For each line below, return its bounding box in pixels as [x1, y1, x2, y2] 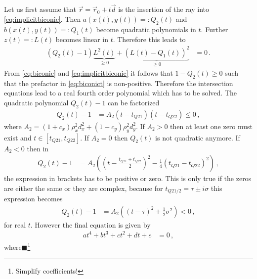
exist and [4, 132, 32, 142]
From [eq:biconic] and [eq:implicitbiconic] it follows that [4, 67, 173, 78]
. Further [201, 24, 228, 34]
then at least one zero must [170, 121, 253, 131]
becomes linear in [55, 34, 108, 45]
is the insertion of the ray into [118, 4, 209, 14]
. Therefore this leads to [113, 34, 186, 45]
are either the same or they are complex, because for [4, 183, 163, 193]
